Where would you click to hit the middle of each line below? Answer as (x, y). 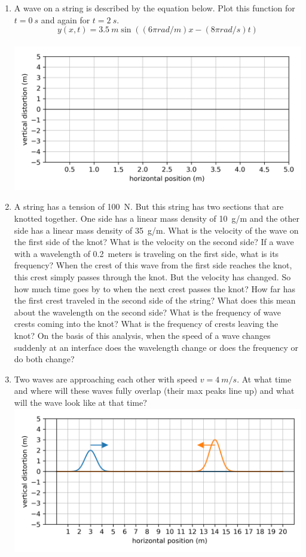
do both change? (44, 359)
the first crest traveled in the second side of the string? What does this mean (155, 300)
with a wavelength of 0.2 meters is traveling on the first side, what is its (146, 253)
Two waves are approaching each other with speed (106, 379)
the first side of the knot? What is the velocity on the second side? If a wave (154, 242)
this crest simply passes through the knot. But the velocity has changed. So (152, 277)
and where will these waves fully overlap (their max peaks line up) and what (154, 391)
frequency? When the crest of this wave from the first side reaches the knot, (153, 265)
